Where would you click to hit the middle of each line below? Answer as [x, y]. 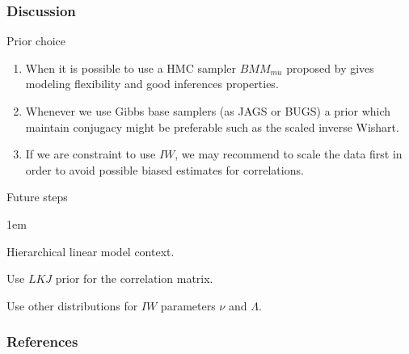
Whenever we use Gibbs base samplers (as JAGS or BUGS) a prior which [208, 111]
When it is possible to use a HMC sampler [131, 67]
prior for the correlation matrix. [134, 278]
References [42, 341]
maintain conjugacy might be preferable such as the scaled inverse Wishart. [212, 126]
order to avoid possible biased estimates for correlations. [164, 169]
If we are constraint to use [91, 154]
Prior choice [36, 41]
